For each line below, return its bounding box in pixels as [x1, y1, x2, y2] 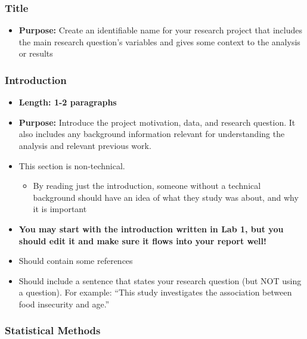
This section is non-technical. [18, 159, 125, 172]
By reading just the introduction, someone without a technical [33, 179, 261, 192]
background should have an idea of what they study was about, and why [33, 191, 299, 203]
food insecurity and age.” [18, 297, 110, 310]
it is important [33, 203, 87, 215]
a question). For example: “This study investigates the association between [18, 286, 292, 298]
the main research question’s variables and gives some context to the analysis [18, 35, 300, 48]
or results [18, 47, 53, 60]
